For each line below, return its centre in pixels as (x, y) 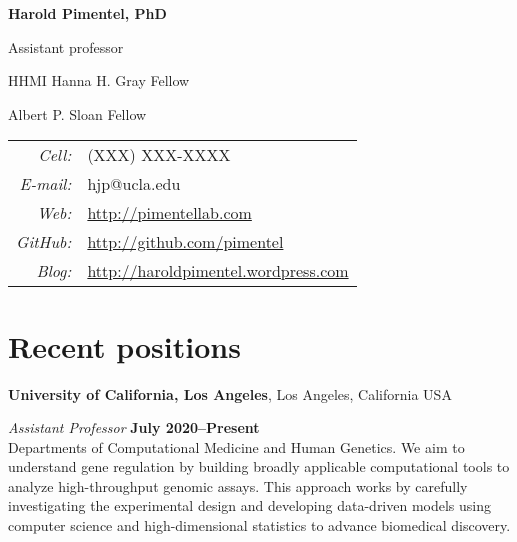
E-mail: (45, 184)
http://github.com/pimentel (185, 242)
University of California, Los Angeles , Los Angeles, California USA (230, 393)
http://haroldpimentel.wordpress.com (218, 271)
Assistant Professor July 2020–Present (134, 427)
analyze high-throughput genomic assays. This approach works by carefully (238, 485)
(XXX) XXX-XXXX (159, 155)
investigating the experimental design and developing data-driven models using (250, 505)
